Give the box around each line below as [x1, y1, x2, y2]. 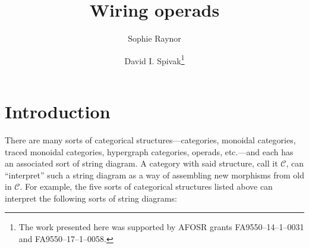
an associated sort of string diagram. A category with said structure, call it [5, 157, 278, 169]
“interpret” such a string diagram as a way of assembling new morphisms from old [5, 168, 304, 181]
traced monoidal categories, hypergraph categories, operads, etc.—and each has [5, 145, 294, 158]
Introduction [5, 99, 111, 123]
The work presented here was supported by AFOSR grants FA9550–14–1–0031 [18, 221, 304, 233]
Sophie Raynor [128, 32, 181, 45]
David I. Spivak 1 [124, 52, 185, 67]
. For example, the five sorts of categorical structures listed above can [20, 180, 273, 193]
